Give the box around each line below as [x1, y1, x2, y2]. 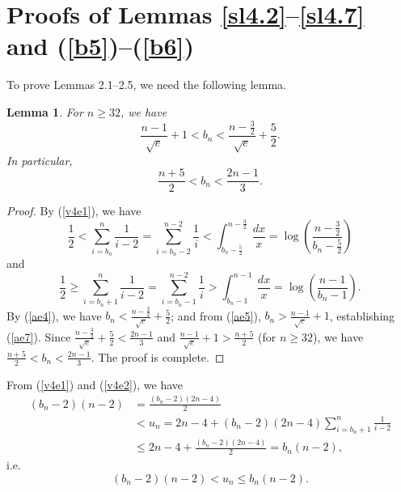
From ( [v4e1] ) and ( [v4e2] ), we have [6, 375, 184, 392]
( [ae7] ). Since [6, 328, 71, 345]
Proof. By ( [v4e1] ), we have [6, 202, 141, 219]
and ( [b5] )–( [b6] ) [6, 29, 195, 62]
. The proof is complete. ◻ [91, 348, 225, 365]
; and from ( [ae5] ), [171, 307, 261, 324]
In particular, [6, 151, 73, 168]
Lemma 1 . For [6, 103, 83, 120]
